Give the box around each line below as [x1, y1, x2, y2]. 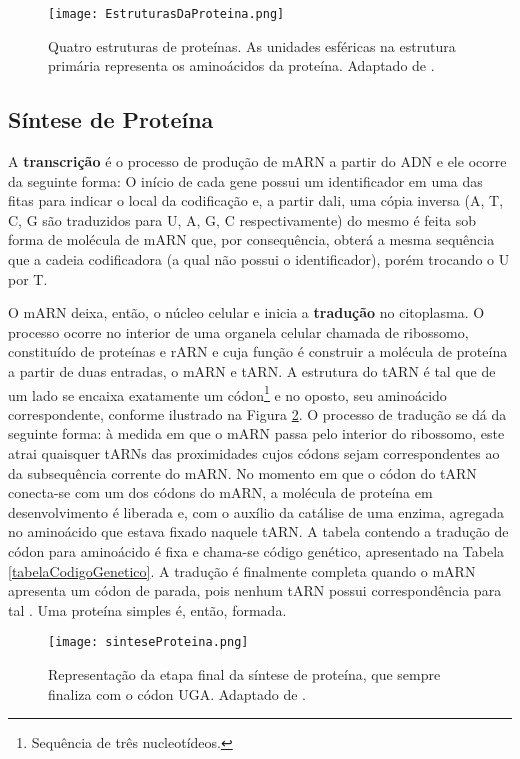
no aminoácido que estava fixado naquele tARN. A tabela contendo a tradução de [8, 521, 509, 542]
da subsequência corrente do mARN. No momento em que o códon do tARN [8, 462, 477, 483]
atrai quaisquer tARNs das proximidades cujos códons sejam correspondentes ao [8, 443, 500, 464]
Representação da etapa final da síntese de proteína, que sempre [48, 664, 441, 685]
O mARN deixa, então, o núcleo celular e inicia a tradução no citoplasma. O [8, 302, 485, 323]
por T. [8, 268, 48, 289]
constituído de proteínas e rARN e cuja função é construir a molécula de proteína [8, 341, 508, 362]
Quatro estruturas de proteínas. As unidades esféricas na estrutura [48, 35, 456, 56]
